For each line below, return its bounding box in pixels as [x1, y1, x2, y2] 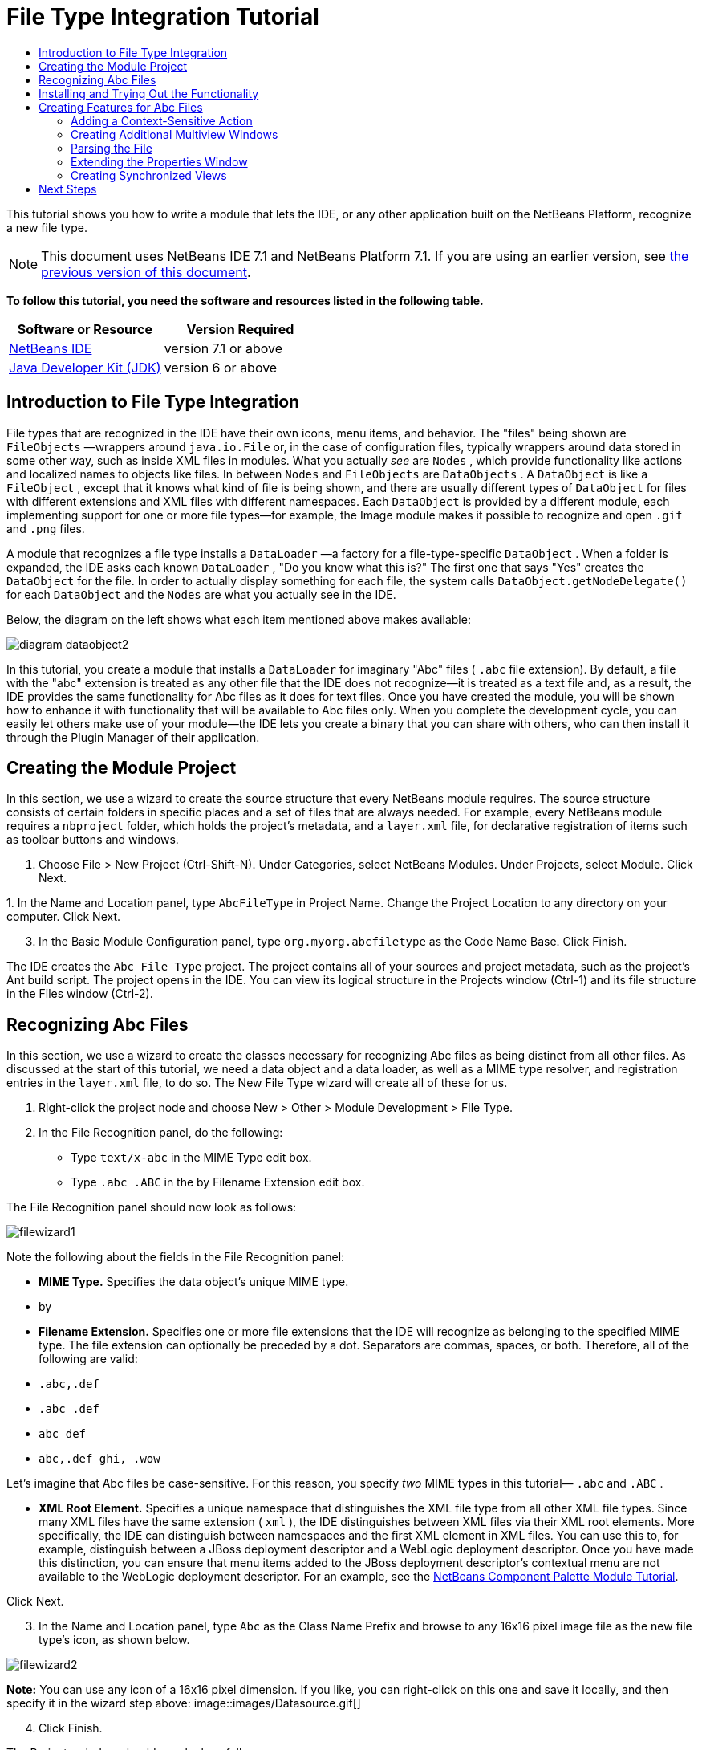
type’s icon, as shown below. [39, 1633, 190, 1647]
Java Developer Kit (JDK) [9, 359, 161, 376]
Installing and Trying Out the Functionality [39, 86, 259, 100]
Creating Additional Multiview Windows [71, 127, 278, 141]
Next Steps [39, 181, 97, 196]
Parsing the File [71, 140, 152, 155]
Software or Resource [17, 320, 152, 337]
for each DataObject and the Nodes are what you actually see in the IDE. [6, 587, 396, 601]
